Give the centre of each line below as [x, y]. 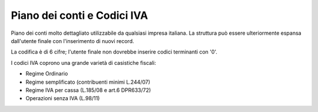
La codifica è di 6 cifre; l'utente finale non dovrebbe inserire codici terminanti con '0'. [114, 52]
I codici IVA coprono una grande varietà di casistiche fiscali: [83, 62]
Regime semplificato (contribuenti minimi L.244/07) [88, 82]
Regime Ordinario [47, 74]
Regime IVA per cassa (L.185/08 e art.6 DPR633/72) [88, 90]
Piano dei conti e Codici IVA [79, 15]
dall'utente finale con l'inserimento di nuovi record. [72, 41]
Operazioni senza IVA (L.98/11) [63, 98]
